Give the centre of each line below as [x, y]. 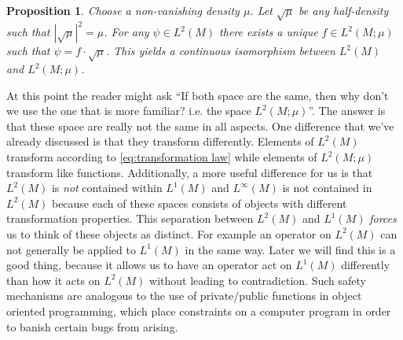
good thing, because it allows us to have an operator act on [149, 265]
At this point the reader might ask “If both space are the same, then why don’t [198, 95]
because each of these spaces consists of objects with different [199, 203]
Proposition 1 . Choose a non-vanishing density [123, 10]
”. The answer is [347, 111]
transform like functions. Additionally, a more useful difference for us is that [190, 172]
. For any [126, 32]
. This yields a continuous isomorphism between [220, 51]
